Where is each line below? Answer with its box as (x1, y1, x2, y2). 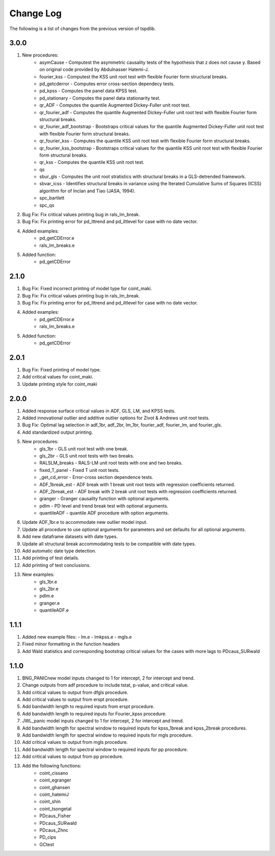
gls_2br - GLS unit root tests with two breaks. (39, 452, 134, 459)
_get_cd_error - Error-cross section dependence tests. (39, 474, 154, 481)
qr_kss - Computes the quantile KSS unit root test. (39, 159, 145, 165)
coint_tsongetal (39, 805, 72, 812)
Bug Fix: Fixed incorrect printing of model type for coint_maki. (22, 286, 152, 292)
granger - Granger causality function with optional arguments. (39, 495, 170, 502)
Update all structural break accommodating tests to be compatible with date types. (22, 541, 196, 547)
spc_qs (39, 202, 54, 208)
